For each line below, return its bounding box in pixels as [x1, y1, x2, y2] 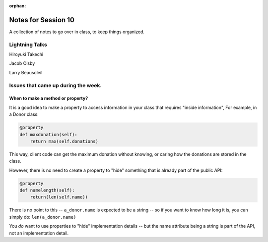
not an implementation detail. [9, 230, 69, 236]
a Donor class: [9, 111, 39, 117]
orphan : [9, 3, 26, 8]
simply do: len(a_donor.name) [9, 214, 76, 220]
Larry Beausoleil [9, 69, 43, 75]
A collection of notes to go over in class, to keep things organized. [9, 29, 145, 35]
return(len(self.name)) [30, 194, 88, 200]
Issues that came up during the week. [9, 82, 102, 89]
